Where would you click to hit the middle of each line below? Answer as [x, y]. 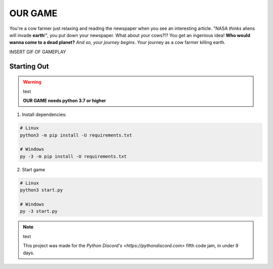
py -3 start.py [39, 211]
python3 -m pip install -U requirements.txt [76, 135]
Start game [34, 169]
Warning [32, 82]
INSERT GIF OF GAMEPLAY [38, 52]
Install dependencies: [44, 114]
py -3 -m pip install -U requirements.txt [73, 156]
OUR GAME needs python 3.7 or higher [64, 100]
